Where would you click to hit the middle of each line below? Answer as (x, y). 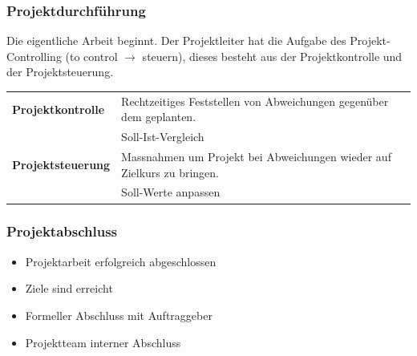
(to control (91, 56)
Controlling (34, 56)
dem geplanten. (159, 117)
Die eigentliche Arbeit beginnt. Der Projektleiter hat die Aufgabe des (176, 40)
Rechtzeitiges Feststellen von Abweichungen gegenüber (255, 101)
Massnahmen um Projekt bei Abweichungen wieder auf (256, 157)
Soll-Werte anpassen (171, 192)
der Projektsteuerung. (60, 72)
